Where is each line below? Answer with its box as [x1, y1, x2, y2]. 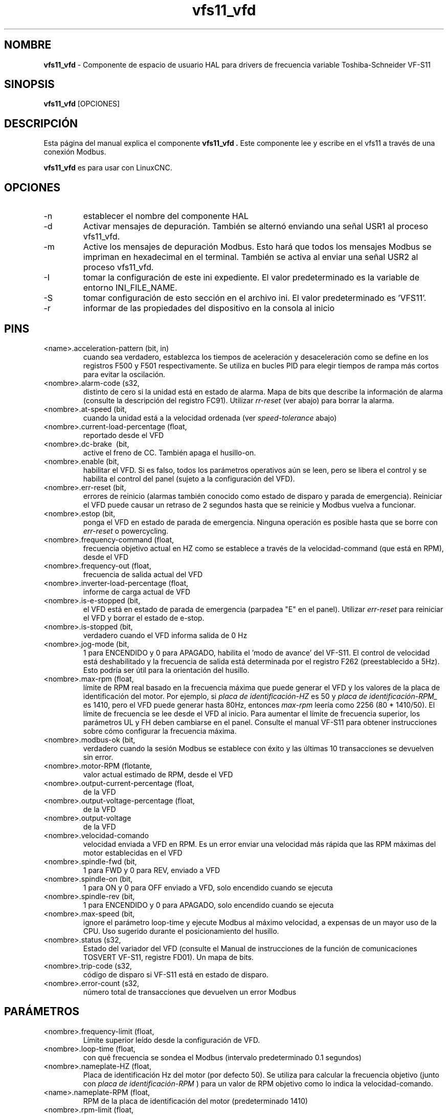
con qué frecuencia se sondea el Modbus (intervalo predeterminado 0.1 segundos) [83, 1053, 362, 1062]
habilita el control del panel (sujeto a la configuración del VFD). [83, 474, 295, 483]
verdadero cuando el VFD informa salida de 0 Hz [83, 630, 248, 640]
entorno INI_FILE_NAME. [83, 282, 177, 293]
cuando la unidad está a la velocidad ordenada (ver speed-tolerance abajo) [83, 413, 337, 422]
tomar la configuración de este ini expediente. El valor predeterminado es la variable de [83, 272, 419, 283]
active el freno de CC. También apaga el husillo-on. [83, 448, 256, 457]
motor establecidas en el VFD [83, 848, 183, 857]
